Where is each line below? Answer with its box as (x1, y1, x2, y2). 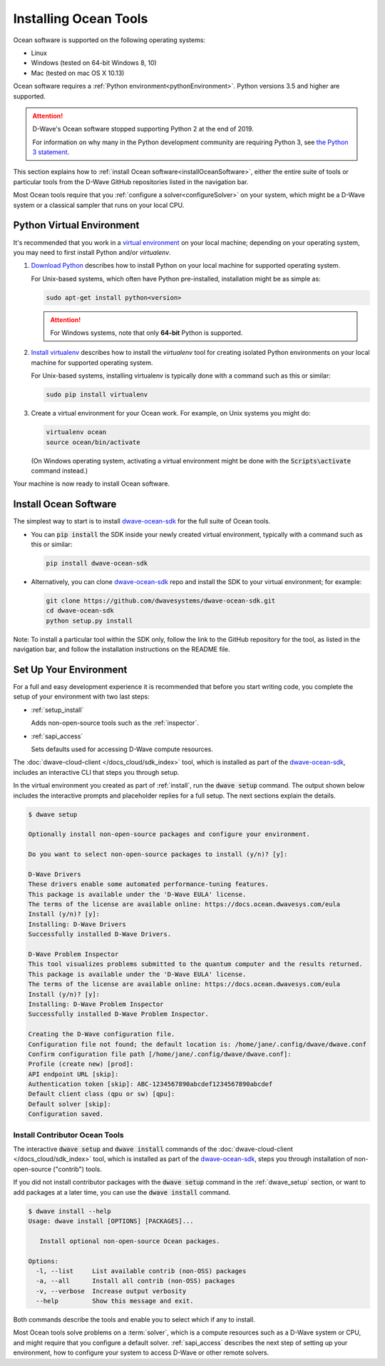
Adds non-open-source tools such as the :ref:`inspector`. (31, 718, 199, 728)
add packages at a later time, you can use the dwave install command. (13, 1187, 231, 1196)
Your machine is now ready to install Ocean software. (13, 479, 170, 488)
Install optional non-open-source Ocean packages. (39, 1237, 220, 1245)
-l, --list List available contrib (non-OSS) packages (36, 1267, 247, 1275)
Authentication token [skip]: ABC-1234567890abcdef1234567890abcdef (28, 1080, 273, 1088)
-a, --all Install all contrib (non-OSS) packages (36, 1277, 235, 1285)
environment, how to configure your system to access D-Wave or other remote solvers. (13, 1348, 269, 1357)
